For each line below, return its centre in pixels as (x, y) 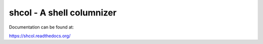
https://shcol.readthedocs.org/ (40, 36)
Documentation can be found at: (41, 27)
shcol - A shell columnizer (63, 13)
